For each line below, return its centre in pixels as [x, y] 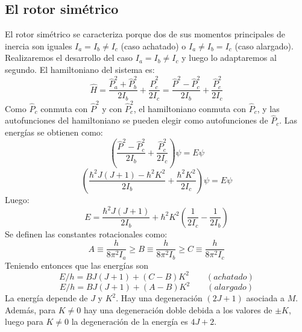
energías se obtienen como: [54, 132]
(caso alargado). [264, 45]
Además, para [30, 309]
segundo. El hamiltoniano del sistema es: [80, 69]
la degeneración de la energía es [130, 321]
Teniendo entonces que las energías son [77, 265]
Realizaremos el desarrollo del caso [69, 58]
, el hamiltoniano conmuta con [190, 108]
